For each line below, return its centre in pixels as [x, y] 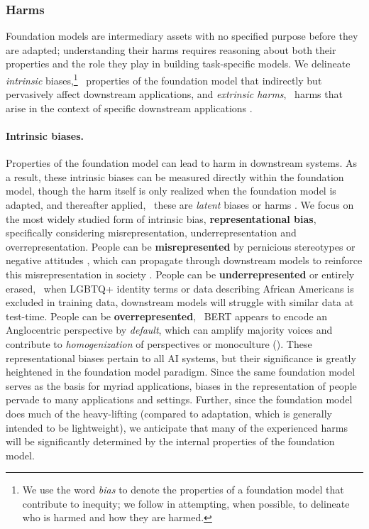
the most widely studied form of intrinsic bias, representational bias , [161, 218]
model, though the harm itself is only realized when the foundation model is [171, 191]
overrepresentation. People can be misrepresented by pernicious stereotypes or [181, 246]
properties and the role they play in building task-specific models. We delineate [178, 64]
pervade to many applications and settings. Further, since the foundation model [179, 399]
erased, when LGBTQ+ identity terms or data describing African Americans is [180, 288]
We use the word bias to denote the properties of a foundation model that [183, 490]
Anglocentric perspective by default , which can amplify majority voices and [169, 330]
